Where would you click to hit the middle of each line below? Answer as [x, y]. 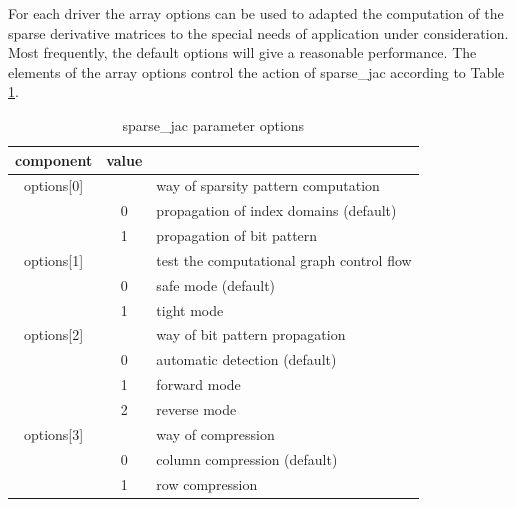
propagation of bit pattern [237, 235]
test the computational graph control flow [284, 259]
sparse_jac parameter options [213, 124]
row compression [207, 483]
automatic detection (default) [246, 359]
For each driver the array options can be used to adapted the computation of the [256, 13]
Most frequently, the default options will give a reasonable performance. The [242, 52]
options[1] [53, 259]
